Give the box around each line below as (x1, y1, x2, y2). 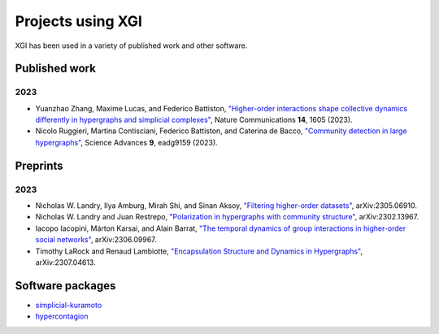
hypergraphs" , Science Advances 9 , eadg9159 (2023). (35, 137, 219, 147)
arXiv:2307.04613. (35, 257, 97, 267)
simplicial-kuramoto (35, 300, 102, 310)
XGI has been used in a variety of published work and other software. (15, 41, 248, 50)
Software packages (15, 279, 116, 293)
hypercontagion (35, 311, 89, 321)
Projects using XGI (15, 12, 142, 30)
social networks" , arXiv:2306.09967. (35, 235, 158, 245)
